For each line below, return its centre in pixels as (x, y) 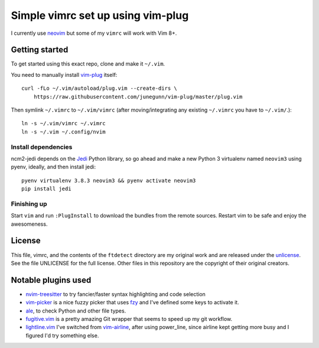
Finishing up (29, 204)
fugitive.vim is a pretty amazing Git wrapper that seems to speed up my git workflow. (129, 319)
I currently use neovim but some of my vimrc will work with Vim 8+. (94, 33)
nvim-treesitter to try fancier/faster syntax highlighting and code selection (116, 294)
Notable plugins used (51, 280)
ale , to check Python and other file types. (76, 311)
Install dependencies (42, 147)
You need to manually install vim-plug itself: (64, 74)
